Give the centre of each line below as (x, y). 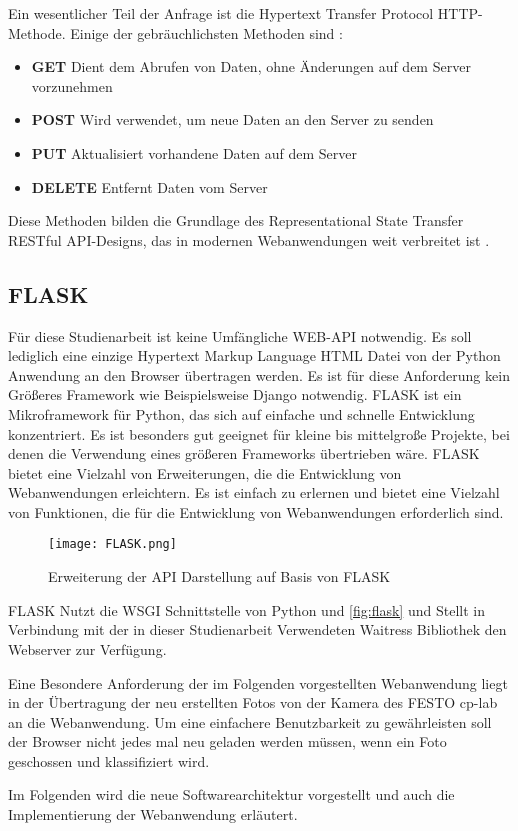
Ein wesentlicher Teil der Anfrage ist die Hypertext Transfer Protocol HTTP (243, 13)
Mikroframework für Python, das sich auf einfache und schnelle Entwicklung (241, 413)
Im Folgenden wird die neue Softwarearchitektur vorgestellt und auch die (231, 794)
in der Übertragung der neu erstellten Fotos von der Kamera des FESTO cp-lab (253, 702)
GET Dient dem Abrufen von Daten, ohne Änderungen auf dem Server (251, 66)
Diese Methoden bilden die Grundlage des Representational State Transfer (236, 220)
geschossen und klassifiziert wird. (109, 760)
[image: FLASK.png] (112, 544)
